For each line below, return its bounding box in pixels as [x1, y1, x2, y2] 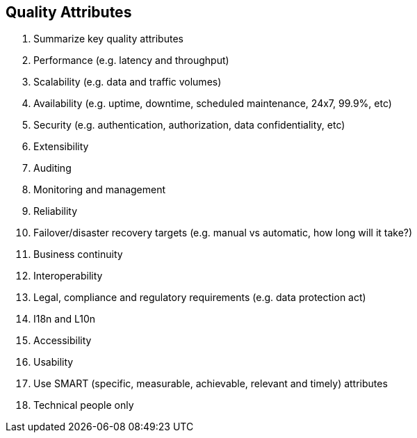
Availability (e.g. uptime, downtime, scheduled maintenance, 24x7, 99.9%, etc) [33, 97, 392, 110]
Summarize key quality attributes [33, 33, 183, 45]
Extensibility [33, 140, 89, 153]
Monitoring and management [33, 184, 166, 196]
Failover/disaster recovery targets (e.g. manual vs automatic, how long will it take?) [33, 227, 413, 239]
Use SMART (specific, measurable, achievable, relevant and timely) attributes [33, 378, 388, 390]
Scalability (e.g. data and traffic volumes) [33, 76, 222, 88]
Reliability [33, 205, 78, 218]
